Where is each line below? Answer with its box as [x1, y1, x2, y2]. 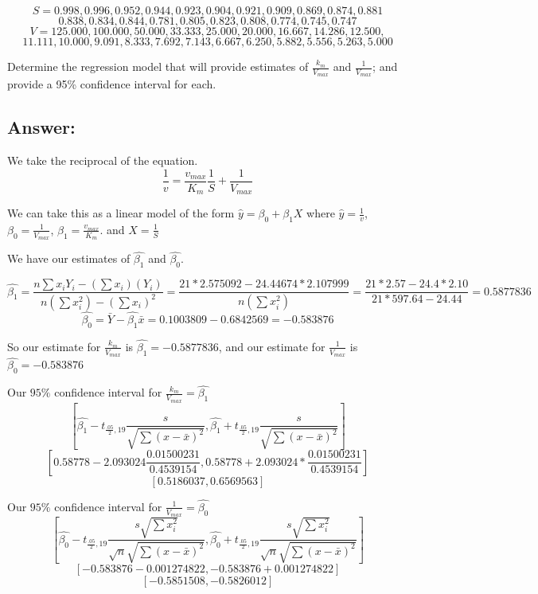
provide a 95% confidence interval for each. [7, 76, 216, 92]
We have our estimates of [7, 250, 131, 267]
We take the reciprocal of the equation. [7, 152, 198, 169]
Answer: [7, 115, 76, 139]
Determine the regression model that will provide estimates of [7, 58, 309, 74]
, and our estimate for [218, 338, 326, 354]
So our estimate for [7, 338, 101, 354]
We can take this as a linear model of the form [7, 205, 235, 221]
